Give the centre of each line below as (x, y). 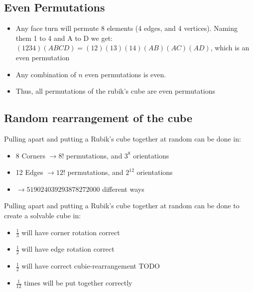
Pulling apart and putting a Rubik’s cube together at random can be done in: (123, 138)
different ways (123, 189)
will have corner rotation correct (71, 232)
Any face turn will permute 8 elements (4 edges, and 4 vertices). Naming (126, 28)
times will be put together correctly (78, 283)
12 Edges (29, 172)
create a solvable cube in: (43, 215)
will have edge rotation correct (68, 249)
